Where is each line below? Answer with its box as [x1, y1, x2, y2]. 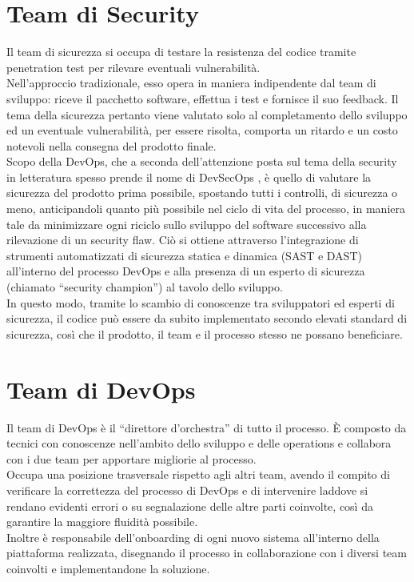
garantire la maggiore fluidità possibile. [6, 513, 198, 530]
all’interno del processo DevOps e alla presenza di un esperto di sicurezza [6, 263, 365, 279]
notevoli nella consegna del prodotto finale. [6, 137, 217, 154]
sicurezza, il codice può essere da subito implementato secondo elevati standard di [6, 310, 408, 327]
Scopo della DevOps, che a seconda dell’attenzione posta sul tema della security [6, 153, 397, 170]
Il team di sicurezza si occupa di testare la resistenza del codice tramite [6, 43, 356, 60]
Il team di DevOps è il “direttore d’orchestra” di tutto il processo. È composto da [6, 419, 407, 435]
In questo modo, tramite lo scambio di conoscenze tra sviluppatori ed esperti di [6, 294, 395, 311]
